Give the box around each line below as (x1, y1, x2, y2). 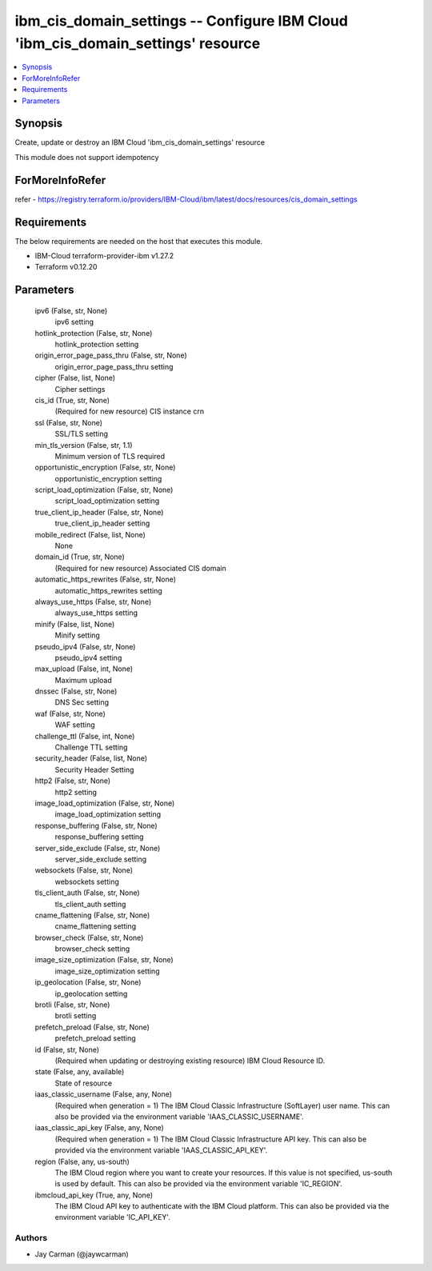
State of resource (54, 1078, 113, 1088)
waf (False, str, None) (34, 709, 106, 718)
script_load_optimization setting (54, 496, 160, 506)
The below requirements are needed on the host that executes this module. (14, 236, 263, 246)
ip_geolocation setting (54, 989, 128, 998)
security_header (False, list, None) (34, 753, 148, 763)
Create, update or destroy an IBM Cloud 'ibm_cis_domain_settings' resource (14, 138, 266, 147)
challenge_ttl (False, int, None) (34, 731, 135, 741)
